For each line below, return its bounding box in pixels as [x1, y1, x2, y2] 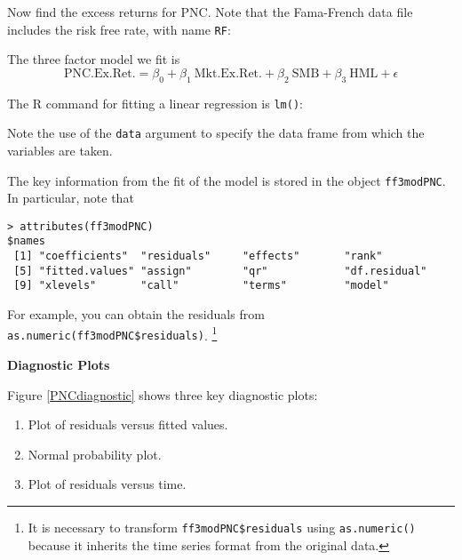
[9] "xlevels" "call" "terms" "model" [13, 279, 389, 292]
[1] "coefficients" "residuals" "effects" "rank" [13, 250, 383, 263]
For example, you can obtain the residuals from [7, 305, 265, 324]
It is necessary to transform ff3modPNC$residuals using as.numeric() [28, 517, 416, 536]
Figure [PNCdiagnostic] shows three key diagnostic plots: [7, 385, 318, 404]
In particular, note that [7, 188, 134, 207]
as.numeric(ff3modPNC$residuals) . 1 [7, 323, 218, 344]
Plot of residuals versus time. [28, 475, 187, 493]
